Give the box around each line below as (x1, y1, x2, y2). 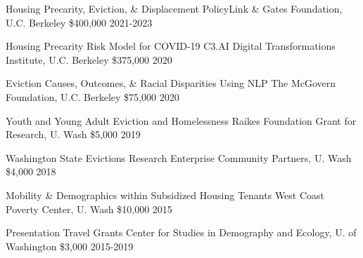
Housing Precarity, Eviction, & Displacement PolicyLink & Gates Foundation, (6, 1, 343, 15)
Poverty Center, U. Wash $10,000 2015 (6, 201, 172, 216)
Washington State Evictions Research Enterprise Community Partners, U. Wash (6, 150, 352, 165)
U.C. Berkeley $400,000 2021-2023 (6, 15, 153, 29)
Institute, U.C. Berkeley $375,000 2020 (6, 52, 172, 67)
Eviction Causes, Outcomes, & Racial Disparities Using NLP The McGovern (6, 76, 336, 90)
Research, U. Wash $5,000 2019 (6, 127, 141, 142)
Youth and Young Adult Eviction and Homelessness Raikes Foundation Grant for (6, 113, 357, 128)
